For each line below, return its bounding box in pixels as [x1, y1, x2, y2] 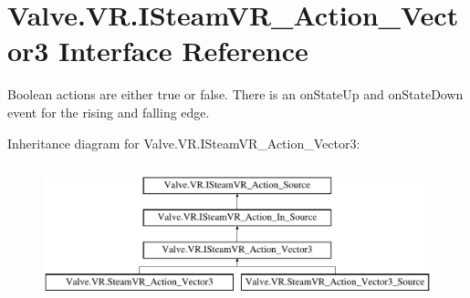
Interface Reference [58, 32, 308, 69]
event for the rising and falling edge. [7, 102, 210, 121]
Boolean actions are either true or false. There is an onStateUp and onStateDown [7, 85, 464, 104]
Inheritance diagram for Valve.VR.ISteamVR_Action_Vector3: [7, 133, 360, 152]
